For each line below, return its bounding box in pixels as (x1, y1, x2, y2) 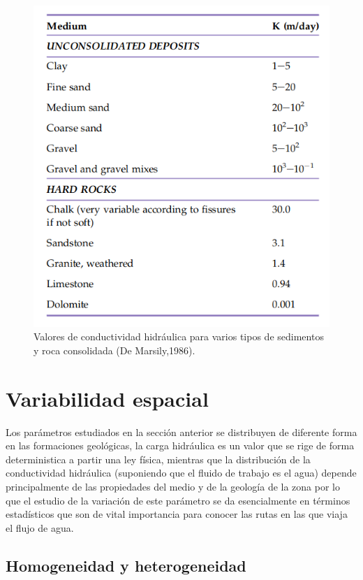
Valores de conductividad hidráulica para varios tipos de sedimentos (34, 329, 324, 344)
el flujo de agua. (6, 520, 74, 535)
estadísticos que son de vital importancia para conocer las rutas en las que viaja (6, 507, 348, 521)
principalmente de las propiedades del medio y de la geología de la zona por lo (6, 479, 340, 494)
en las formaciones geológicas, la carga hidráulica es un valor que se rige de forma (6, 438, 355, 453)
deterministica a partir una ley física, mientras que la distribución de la (6, 451, 311, 466)
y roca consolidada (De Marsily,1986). (34, 342, 195, 357)
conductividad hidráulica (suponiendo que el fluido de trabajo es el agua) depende (6, 465, 357, 480)
